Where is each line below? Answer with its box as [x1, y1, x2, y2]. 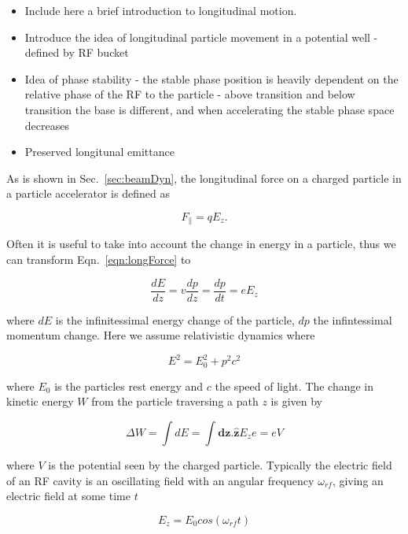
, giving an [332, 472, 384, 488]
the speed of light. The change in [215, 377, 374, 394]
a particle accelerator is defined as [6, 185, 170, 202]
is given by [270, 393, 322, 410]
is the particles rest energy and [54, 377, 204, 394]
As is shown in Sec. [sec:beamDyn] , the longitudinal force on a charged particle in [6, 169, 402, 186]
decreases [24, 117, 69, 133]
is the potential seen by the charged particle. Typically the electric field [48, 456, 392, 473]
